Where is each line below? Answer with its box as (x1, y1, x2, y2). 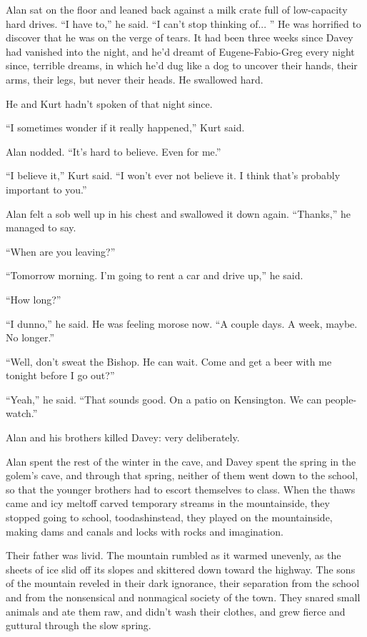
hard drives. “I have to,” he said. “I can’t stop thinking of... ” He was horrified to (6, 16, 361, 31)
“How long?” (6, 291, 61, 306)
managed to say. (6, 220, 76, 235)
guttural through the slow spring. (6, 618, 151, 633)
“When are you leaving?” (6, 244, 116, 259)
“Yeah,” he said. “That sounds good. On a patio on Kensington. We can (6, 391, 322, 406)
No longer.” (6, 330, 55, 345)
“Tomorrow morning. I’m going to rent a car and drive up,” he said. (6, 268, 303, 283)
